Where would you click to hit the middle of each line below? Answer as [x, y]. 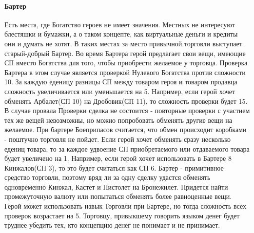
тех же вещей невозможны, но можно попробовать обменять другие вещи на [118, 120]
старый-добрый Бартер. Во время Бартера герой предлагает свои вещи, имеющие [125, 53]
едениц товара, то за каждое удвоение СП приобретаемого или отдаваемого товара [127, 148]
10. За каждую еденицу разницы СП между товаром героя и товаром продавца [121, 82]
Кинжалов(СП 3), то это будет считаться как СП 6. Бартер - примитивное [114, 167]
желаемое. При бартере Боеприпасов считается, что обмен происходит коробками [126, 129]
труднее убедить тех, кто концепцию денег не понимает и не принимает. [112, 225]
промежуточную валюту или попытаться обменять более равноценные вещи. [118, 196]
